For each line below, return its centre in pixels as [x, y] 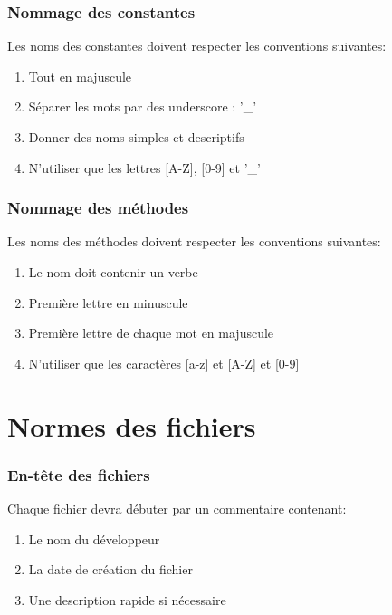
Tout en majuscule [80, 76]
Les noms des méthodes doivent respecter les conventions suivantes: [194, 241]
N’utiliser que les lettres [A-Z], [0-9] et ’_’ [144, 167]
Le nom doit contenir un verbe [113, 272]
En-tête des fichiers [79, 474]
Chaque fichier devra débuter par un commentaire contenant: [177, 508]
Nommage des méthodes [98, 208]
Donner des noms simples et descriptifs [136, 137]
